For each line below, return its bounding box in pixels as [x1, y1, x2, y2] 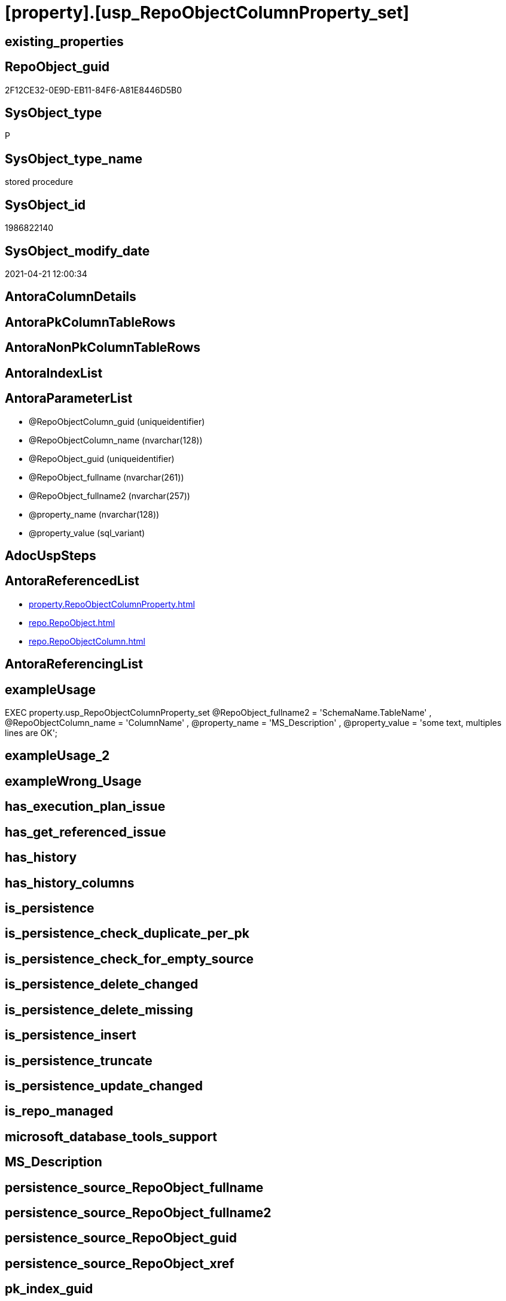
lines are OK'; [5, 728, 58, 738]
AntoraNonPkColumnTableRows [5, 340, 201, 355]
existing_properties [5, 34, 124, 49]
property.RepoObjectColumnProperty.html [29, 598, 195, 609]
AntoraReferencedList [5, 573, 139, 589]
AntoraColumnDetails [5, 289, 136, 305]
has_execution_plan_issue [5, 799, 166, 814]
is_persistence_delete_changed [5, 977, 199, 992]
